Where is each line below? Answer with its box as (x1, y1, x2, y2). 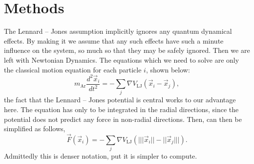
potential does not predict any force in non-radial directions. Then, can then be (4, 114, 242, 124)
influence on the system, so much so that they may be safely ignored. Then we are (4, 45, 250, 55)
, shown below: (146, 64, 190, 74)
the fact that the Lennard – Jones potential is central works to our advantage (4, 94, 236, 105)
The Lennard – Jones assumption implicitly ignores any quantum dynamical (4, 26, 232, 36)
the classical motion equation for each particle (4, 64, 142, 74)
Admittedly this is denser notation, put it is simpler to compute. (4, 151, 197, 161)
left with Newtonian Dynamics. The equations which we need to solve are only (4, 54, 239, 65)
